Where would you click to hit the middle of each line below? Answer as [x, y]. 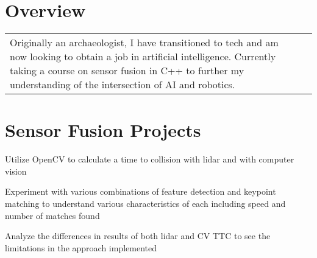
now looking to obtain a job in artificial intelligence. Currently [143, 57]
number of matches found [52, 215]
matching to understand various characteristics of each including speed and [145, 204]
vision [16, 171]
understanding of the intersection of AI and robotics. [123, 85]
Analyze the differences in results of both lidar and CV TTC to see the [138, 236]
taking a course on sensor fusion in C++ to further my [127, 71]
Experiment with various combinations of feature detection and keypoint [141, 191]
